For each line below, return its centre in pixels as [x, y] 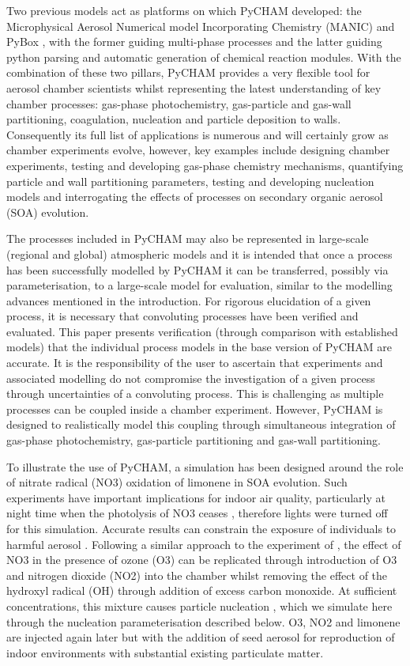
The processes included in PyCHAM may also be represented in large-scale [188, 238]
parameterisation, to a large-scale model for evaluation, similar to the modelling [199, 285]
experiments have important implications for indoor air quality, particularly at [196, 497]
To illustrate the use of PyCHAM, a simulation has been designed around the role [205, 466]
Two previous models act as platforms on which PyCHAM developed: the [184, 10]
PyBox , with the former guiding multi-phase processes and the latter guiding [194, 42]
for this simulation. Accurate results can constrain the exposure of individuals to [201, 528]
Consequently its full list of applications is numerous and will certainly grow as [197, 134]
